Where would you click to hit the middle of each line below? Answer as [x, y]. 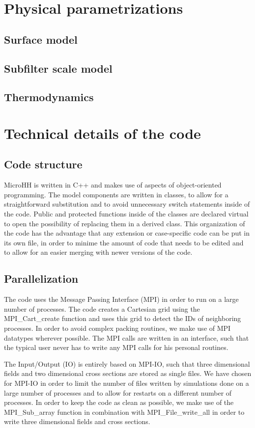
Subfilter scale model [58, 68]
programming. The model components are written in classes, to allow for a [116, 194]
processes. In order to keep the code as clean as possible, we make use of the [119, 402]
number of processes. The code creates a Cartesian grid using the [102, 308]
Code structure [43, 164]
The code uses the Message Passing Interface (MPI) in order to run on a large [121, 299]
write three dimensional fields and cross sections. [77, 421]
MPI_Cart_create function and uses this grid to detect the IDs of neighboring [123, 318]
